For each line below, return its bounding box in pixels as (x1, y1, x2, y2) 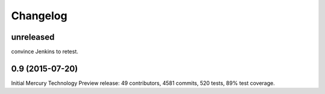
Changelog (11, 9, 67, 22)
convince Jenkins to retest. (11, 48, 78, 55)
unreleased (11, 32, 55, 42)
